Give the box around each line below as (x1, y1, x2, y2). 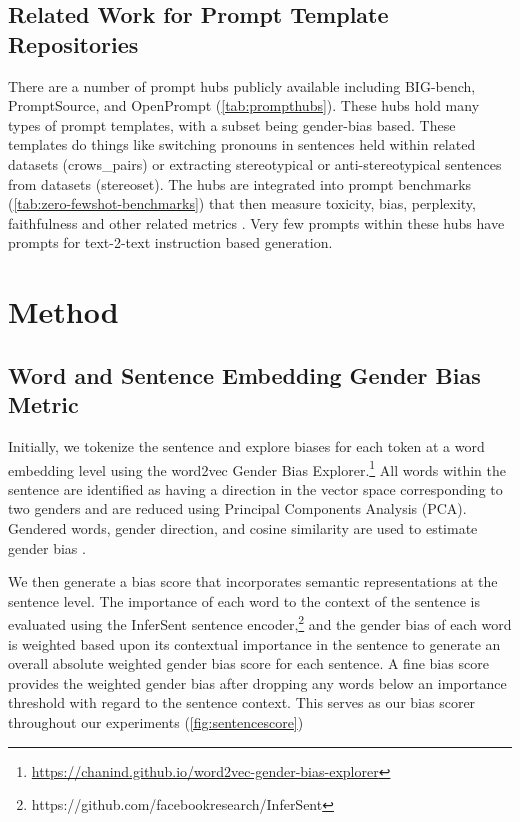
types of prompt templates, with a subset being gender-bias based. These (8, 114, 456, 135)
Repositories (8, 28, 139, 59)
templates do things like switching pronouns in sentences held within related (8, 134, 476, 155)
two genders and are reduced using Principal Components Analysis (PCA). (8, 498, 467, 519)
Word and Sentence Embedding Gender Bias (8, 359, 481, 390)
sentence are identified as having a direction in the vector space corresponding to (8, 478, 503, 499)
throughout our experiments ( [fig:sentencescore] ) (8, 711, 304, 732)
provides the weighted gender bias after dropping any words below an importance (8, 672, 507, 693)
